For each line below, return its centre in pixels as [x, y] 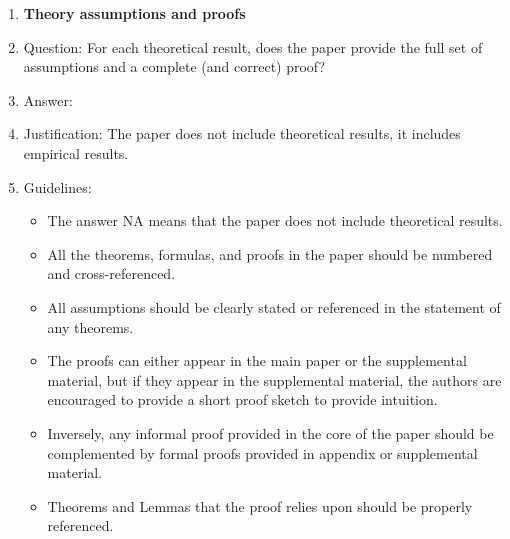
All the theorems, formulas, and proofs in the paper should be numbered [270, 253]
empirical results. [76, 152]
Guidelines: [57, 186]
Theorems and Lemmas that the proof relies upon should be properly [260, 505]
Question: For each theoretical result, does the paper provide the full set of [253, 46]
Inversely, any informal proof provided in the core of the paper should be [270, 432]
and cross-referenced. [111, 273]
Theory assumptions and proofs [134, 13]
